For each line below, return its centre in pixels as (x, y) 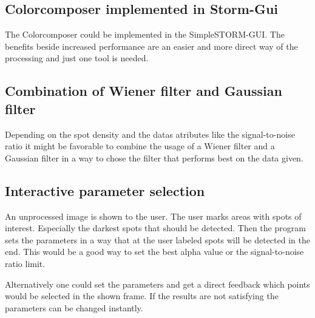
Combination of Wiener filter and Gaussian (144, 91)
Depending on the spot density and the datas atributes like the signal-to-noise (150, 134)
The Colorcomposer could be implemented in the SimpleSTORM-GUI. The (145, 34)
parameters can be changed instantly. (74, 307)
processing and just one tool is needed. (77, 58)
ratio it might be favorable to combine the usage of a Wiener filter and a (140, 146)
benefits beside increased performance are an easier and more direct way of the (151, 46)
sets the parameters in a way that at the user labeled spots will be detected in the (157, 239)
